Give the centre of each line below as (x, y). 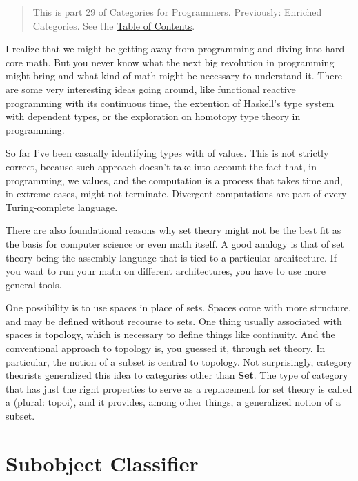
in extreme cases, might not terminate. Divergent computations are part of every (176, 194)
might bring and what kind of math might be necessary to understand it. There (174, 76)
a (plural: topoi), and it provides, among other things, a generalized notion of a (173, 402)
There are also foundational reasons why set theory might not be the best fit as (173, 230)
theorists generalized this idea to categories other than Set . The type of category (177, 375)
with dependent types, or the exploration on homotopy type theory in (153, 116)
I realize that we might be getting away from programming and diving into (164, 49)
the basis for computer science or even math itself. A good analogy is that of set (175, 243)
